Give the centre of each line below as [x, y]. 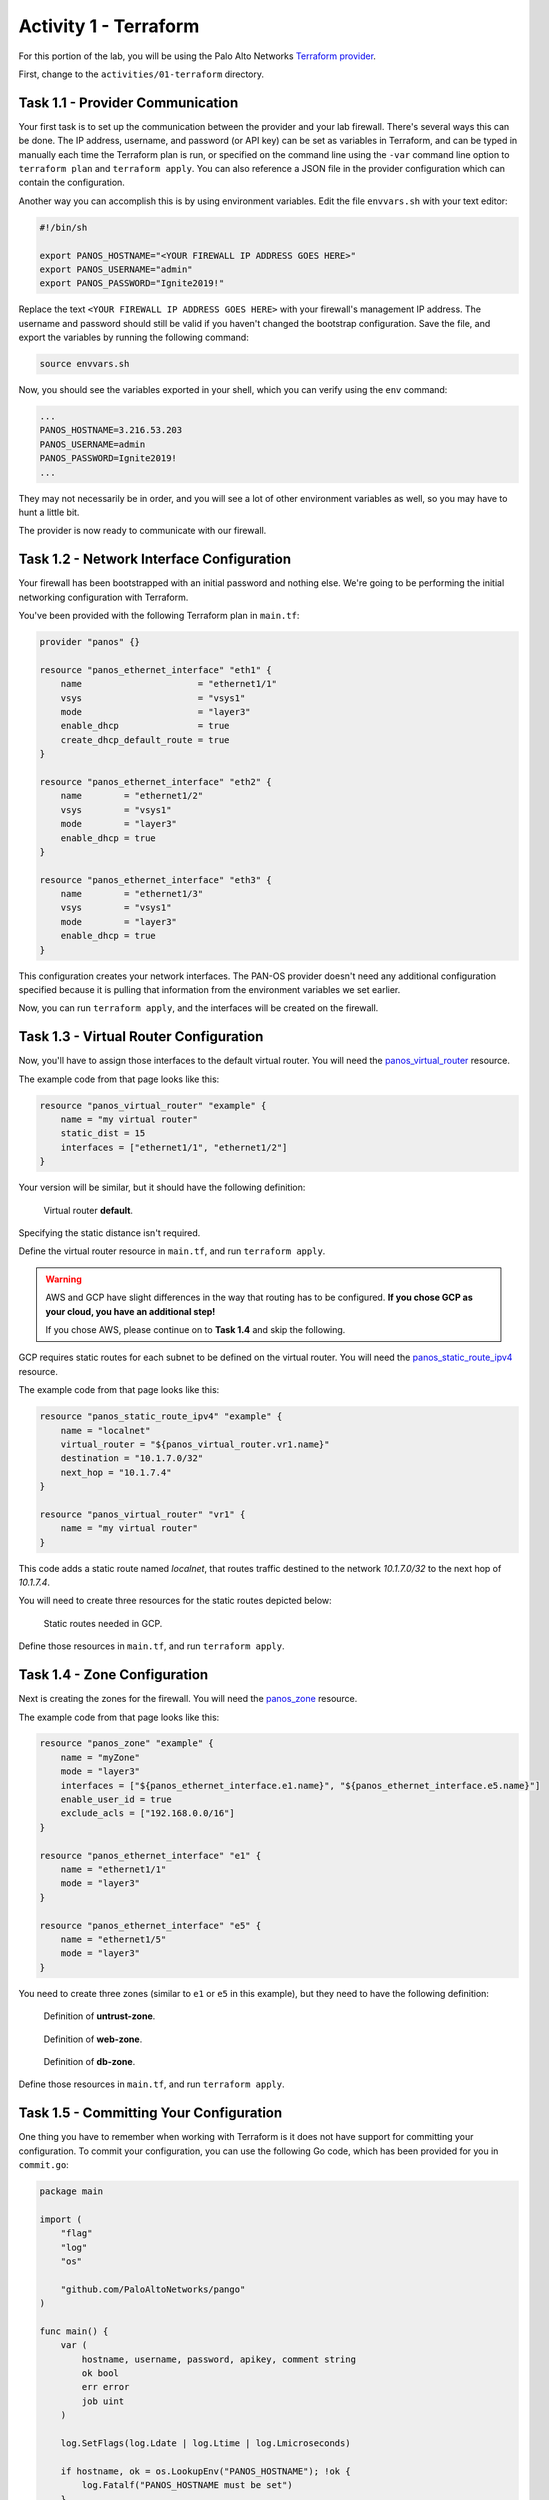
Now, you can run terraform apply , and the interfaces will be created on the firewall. [198, 1008]
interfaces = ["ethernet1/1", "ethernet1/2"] [174, 1147]
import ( [61, 2219]
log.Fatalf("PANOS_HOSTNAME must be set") [187, 2485]
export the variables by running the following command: [133, 337]
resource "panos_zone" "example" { [126, 1743]
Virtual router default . [88, 1210]
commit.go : [43, 2164]
